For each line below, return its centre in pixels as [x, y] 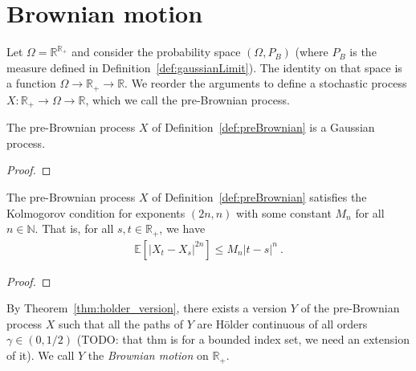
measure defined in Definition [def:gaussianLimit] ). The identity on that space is [204, 67]
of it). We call [41, 355]
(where [312, 52]
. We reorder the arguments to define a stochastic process [266, 83]
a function [31, 83]
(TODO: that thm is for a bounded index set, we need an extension [243, 339]
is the [363, 52]
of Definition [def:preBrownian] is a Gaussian [263, 127]
